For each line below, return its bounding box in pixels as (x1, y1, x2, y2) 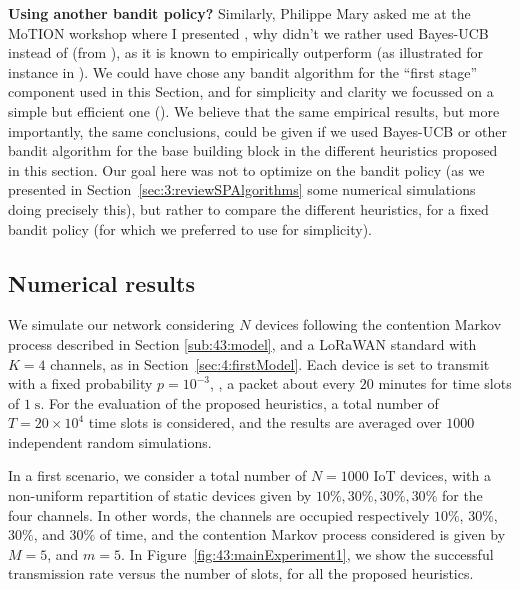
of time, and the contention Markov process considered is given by (99, 524, 506, 545)
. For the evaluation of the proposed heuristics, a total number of (40, 392, 439, 413)
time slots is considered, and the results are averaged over (88, 412, 442, 433)
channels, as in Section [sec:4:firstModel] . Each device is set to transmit (50, 353, 490, 374)
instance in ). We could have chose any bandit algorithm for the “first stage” (8, 61, 478, 82)
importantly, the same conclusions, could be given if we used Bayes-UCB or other (8, 120, 508, 141)
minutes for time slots (378, 373, 512, 394)
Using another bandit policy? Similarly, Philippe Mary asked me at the (8, 3, 471, 23)
